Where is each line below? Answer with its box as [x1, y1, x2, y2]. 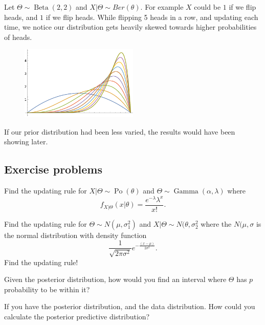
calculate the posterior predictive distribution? [4, 311, 150, 322]
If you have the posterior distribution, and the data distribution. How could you [4, 301, 255, 312]
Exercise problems [4, 161, 103, 177]
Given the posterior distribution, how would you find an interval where [4, 274, 227, 285]
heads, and [4, 11, 38, 22]
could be [194, 2, 221, 12]
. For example [140, 2, 184, 12]
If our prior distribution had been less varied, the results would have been [4, 126, 235, 137]
